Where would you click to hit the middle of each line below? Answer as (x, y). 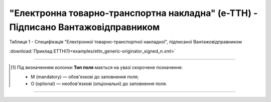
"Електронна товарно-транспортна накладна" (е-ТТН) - (133, 13)
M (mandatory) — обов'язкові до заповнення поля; (85, 76)
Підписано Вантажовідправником (85, 27)
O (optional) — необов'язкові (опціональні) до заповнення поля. (99, 83)
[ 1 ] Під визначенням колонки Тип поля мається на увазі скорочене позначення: (97, 67)
